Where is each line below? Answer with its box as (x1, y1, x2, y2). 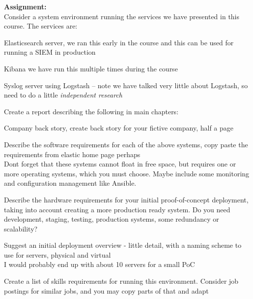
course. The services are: (4, 21, 78, 31)
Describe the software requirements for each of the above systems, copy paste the (4, 139, 248, 149)
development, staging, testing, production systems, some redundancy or (4, 214, 219, 224)
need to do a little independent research (4, 90, 122, 100)
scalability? (4, 223, 38, 233)
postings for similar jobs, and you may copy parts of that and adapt (4, 285, 209, 296)
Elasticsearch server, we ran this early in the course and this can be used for (4, 37, 234, 47)
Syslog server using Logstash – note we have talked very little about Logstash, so (4, 80, 248, 90)
